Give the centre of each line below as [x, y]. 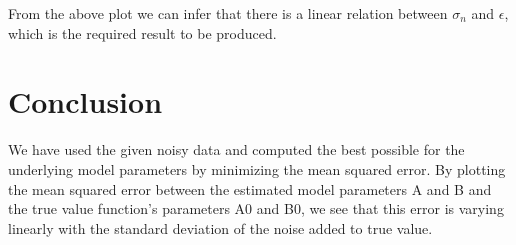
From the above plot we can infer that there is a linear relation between [228, 13]
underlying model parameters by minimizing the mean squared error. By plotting [257, 168]
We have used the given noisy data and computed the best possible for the [236, 149]
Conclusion [85, 101]
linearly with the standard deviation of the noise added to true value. [220, 227]
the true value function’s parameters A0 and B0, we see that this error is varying [256, 208]
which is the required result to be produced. [142, 32]
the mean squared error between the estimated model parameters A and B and [250, 188]
